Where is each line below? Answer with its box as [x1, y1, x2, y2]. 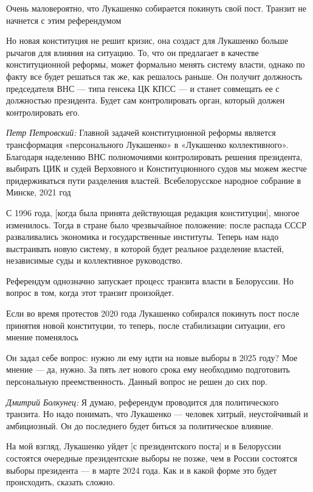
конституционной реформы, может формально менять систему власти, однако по [6, 58, 305, 71]
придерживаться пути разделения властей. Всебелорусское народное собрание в [6, 174, 301, 186]
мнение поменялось [6, 331, 78, 343]
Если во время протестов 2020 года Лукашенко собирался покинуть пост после [6, 307, 300, 320]
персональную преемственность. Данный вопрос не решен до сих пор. [6, 375, 267, 388]
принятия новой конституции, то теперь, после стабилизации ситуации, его [6, 318, 285, 331]
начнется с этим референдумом [6, 13, 122, 26]
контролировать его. [6, 105, 80, 118]
